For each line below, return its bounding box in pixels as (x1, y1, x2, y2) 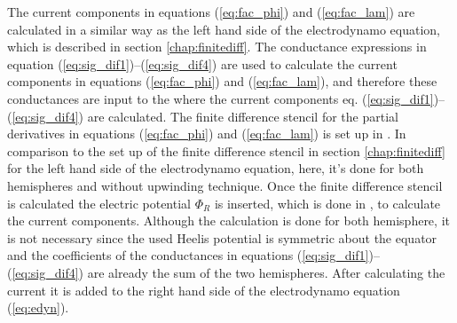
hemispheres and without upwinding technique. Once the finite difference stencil (7, 176, 443, 194)
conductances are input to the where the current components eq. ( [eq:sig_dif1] (7, 89, 434, 107)
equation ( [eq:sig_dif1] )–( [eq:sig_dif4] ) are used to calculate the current (7, 54, 398, 73)
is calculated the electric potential (7, 193, 191, 212)
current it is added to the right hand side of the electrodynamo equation (7, 280, 400, 299)
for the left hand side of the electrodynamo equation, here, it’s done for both (7, 159, 424, 177)
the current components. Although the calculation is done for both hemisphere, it (7, 211, 450, 230)
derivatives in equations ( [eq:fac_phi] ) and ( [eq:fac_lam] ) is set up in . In (7, 124, 406, 143)
